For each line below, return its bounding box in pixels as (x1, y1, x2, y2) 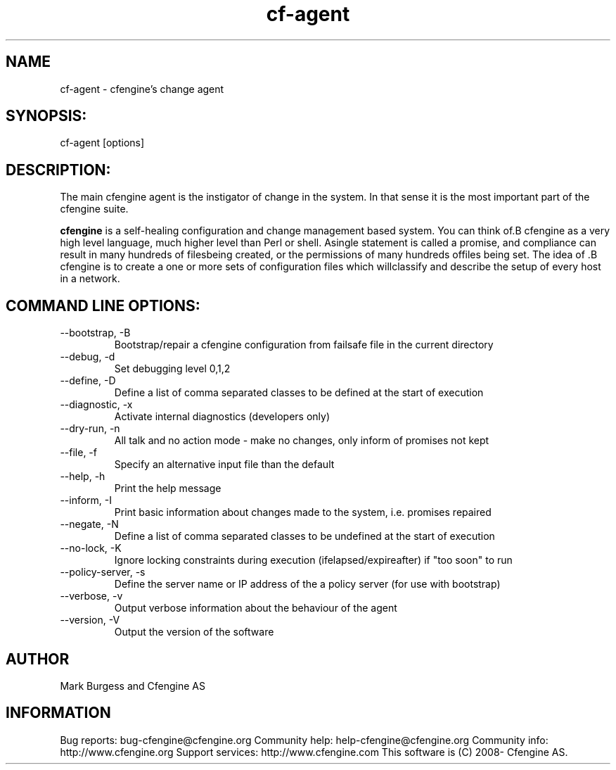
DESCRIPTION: (6, 160, 111, 179)
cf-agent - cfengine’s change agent (60, 82, 224, 95)
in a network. (60, 272, 120, 285)
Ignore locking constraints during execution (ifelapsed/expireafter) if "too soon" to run (114, 554, 513, 567)
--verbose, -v (60, 590, 123, 602)
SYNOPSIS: (6, 107, 87, 125)
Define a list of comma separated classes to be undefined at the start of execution (114, 530, 495, 543)
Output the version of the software (114, 626, 274, 638)
